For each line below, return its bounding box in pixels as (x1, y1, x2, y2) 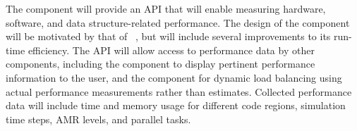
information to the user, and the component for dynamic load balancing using (6, 70, 342, 85)
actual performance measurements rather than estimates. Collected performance (6, 84, 352, 99)
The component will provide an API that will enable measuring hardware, (6, 1, 326, 15)
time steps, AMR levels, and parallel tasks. (6, 111, 191, 126)
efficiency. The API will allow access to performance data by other (28, 42, 315, 57)
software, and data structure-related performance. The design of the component (6, 15, 350, 30)
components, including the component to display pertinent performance (6, 56, 315, 71)
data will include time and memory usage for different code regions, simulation (6, 98, 346, 113)
